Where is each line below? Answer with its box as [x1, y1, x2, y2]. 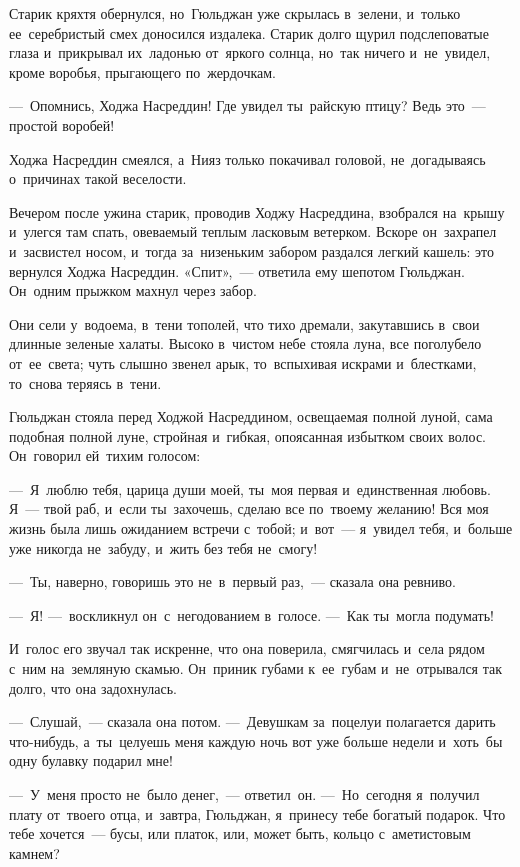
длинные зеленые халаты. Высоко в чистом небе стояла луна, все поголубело [9, 333, 482, 354]
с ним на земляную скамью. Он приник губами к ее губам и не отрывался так [9, 658, 503, 679]
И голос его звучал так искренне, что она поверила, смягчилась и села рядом [9, 638, 485, 659]
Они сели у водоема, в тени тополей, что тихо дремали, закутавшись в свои [9, 313, 480, 334]
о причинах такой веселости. [9, 168, 187, 189]
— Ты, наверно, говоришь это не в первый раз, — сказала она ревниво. [9, 571, 456, 592]
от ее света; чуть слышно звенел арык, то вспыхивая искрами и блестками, [9, 352, 477, 373]
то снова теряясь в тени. [9, 372, 162, 393]
